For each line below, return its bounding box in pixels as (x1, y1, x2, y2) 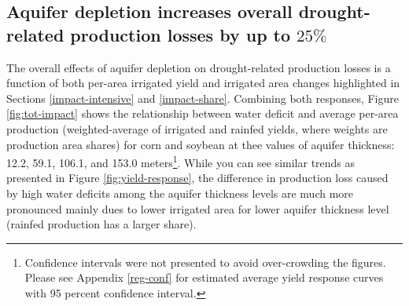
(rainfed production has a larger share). (6, 216, 197, 232)
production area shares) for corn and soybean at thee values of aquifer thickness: (6, 136, 395, 152)
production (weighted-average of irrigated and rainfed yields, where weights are (6, 120, 388, 137)
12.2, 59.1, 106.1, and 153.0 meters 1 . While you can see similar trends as (6, 152, 356, 170)
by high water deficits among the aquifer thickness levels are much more (6, 185, 354, 201)
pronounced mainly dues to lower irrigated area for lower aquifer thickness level (6, 200, 389, 217)
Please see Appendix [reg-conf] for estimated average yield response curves (24, 269, 384, 286)
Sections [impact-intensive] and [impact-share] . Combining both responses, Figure (6, 89, 400, 106)
